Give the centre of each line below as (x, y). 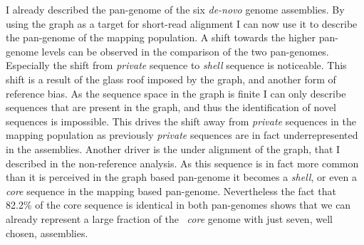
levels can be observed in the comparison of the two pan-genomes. (185, 51)
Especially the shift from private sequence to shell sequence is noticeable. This (176, 65)
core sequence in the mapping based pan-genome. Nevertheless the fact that (171, 191)
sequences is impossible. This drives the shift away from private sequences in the (181, 121)
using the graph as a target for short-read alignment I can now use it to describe (182, 23)
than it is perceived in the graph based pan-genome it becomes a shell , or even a (182, 177)
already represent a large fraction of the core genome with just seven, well (169, 218)
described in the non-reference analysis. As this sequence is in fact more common (182, 163)
